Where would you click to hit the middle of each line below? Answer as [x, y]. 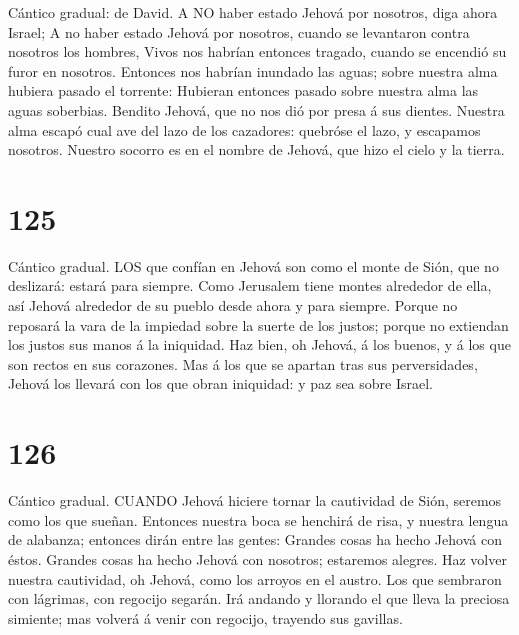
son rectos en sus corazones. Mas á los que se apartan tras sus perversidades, [243, 363]
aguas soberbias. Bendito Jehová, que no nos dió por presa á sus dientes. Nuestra [256, 109]
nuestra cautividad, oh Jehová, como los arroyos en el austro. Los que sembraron [255, 578]
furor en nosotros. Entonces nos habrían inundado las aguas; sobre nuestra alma [253, 70]
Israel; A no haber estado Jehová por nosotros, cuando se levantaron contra [239, 31]
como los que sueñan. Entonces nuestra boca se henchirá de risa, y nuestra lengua [258, 519]
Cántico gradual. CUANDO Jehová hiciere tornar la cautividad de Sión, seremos [255, 500]
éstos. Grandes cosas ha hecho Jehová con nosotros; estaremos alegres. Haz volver [257, 558]
